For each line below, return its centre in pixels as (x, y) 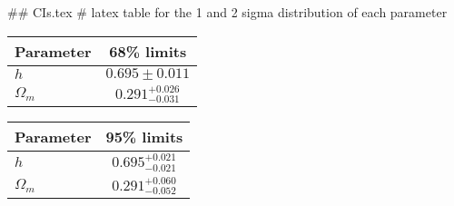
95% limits (144, 137)
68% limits (148, 51)
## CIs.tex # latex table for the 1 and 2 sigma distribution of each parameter (227, 12)
